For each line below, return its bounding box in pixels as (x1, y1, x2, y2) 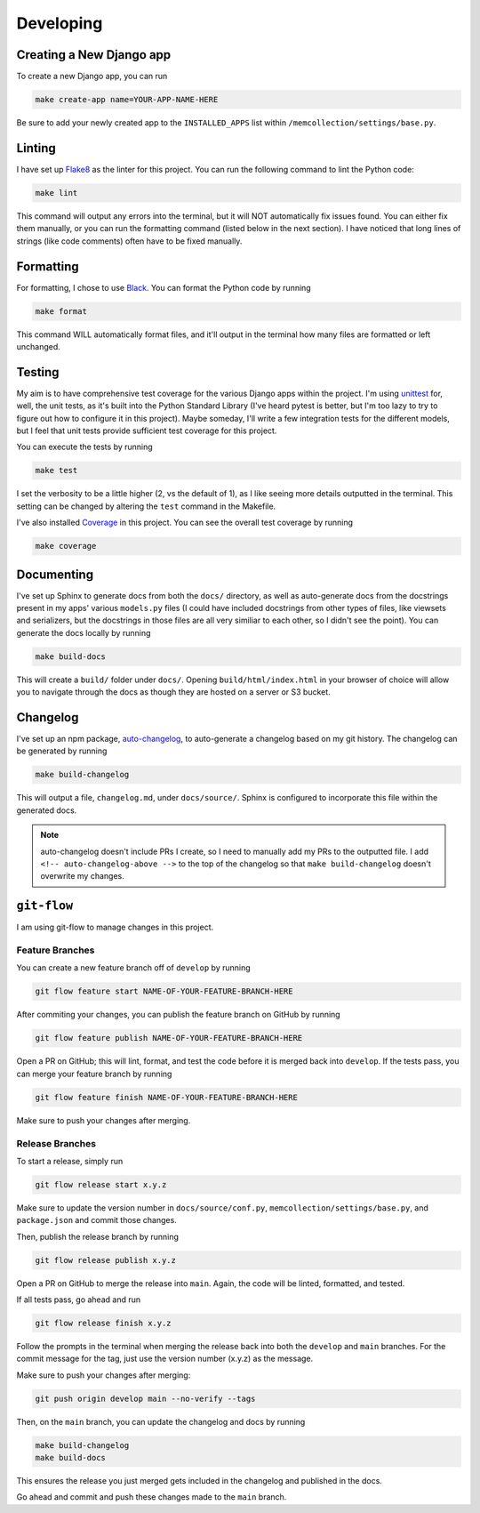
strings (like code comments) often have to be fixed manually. (16, 236, 243, 246)
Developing (16, 13, 103, 33)
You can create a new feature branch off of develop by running (16, 962, 251, 973)
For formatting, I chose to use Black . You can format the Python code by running (16, 282, 311, 293)
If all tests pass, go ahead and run (16, 1294, 141, 1305)
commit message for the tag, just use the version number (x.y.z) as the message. (16, 1353, 314, 1364)
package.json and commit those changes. (16, 1215, 177, 1226)
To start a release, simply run (16, 1155, 124, 1166)
